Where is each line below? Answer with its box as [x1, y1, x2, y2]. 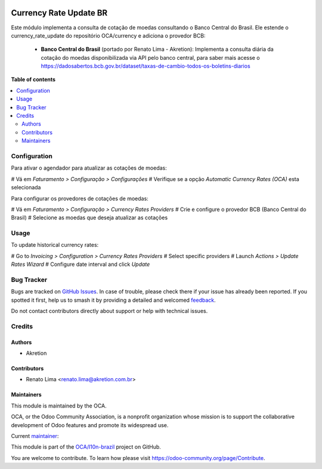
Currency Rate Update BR [11, 8, 108, 18]
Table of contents [11, 76, 56, 83]
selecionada [11, 184, 41, 191]
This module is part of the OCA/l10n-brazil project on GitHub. [11, 443, 161, 450]
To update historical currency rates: [11, 241, 99, 249]
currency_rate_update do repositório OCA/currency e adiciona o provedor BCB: [11, 32, 206, 39]
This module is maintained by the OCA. [11, 402, 107, 409]
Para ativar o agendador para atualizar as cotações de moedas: [11, 164, 167, 171]
